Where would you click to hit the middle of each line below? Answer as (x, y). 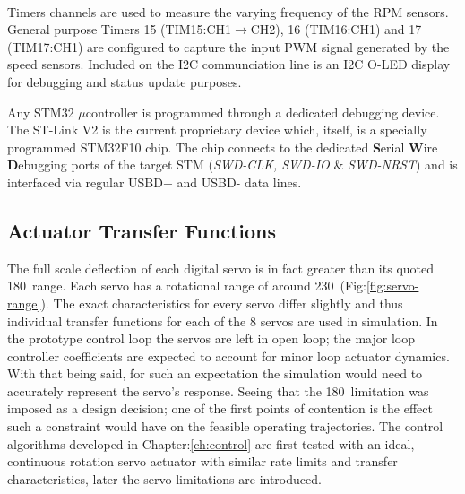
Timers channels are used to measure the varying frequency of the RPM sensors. (228, 11)
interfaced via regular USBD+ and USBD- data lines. (155, 182)
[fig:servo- (392, 286)
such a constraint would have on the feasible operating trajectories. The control (225, 426)
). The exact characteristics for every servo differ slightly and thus (222, 303)
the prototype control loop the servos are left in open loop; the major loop (211, 338)
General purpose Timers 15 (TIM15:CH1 (120, 29)
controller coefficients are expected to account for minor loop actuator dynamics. (228, 355)
